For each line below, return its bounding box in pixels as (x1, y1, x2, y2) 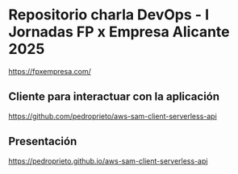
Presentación (8, 135, 77, 148)
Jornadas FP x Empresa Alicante (8, 23, 230, 41)
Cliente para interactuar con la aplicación (8, 90, 220, 104)
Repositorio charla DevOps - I (8, 6, 210, 24)
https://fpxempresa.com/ (8, 66, 91, 76)
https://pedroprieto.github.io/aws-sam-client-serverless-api (8, 155, 208, 166)
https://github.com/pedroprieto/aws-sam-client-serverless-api (8, 111, 218, 121)
